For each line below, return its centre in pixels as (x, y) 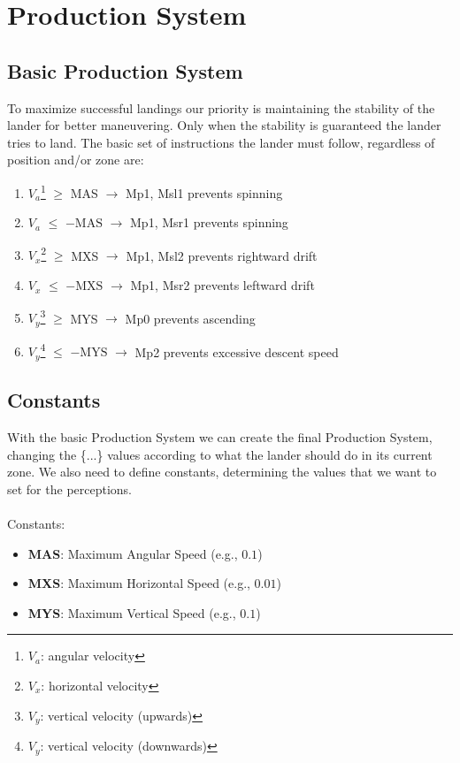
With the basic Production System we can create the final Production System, (220, 437)
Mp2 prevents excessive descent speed (237, 351)
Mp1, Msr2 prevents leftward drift (222, 285)
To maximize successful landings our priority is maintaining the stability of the (221, 107)
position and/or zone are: (76, 160)
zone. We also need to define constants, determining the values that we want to (222, 472)
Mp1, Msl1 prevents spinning (204, 192)
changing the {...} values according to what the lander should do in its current (220, 454)
